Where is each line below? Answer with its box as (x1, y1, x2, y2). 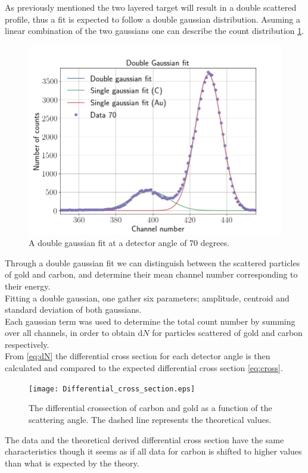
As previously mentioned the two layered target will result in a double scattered (5, 1, 297, 13)
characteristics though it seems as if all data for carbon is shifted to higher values (5, 445, 302, 458)
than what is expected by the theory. (5, 456, 139, 469)
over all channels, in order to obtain (5, 326, 135, 339)
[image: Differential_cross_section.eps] (29, 384, 195, 393)
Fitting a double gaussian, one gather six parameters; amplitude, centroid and (5, 291, 290, 304)
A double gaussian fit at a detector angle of (29, 236, 187, 249)
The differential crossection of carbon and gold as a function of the (29, 402, 272, 414)
